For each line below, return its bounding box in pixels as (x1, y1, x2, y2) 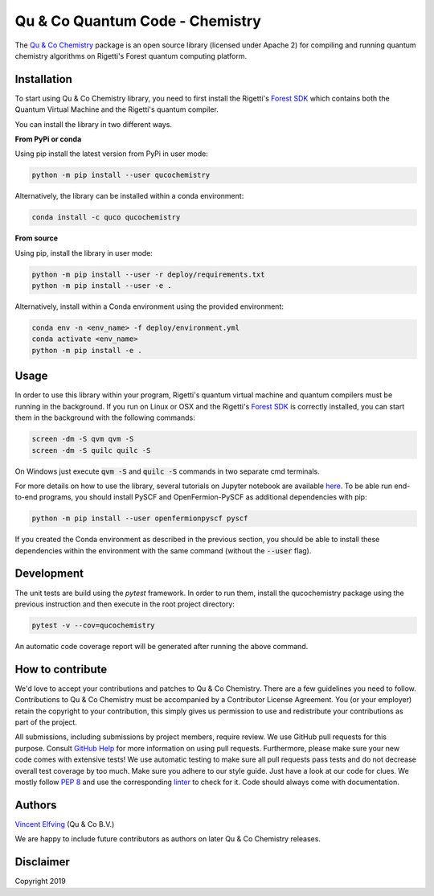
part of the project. (14, 717, 78, 727)
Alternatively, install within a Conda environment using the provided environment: (14, 302, 285, 311)
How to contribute (14, 662, 108, 676)
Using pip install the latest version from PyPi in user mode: (14, 149, 208, 158)
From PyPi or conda (14, 134, 82, 144)
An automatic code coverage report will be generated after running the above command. (14, 641, 309, 651)
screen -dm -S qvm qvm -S (31, 434, 134, 444)
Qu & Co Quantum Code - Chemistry (14, 12, 261, 30)
